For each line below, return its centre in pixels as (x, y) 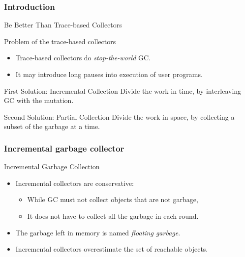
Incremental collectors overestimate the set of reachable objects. (112, 249)
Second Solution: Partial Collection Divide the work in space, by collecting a (119, 116)
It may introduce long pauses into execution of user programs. (109, 74)
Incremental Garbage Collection (52, 167)
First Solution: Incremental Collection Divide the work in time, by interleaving (123, 90)
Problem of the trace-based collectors (60, 41)
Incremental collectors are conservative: (75, 183)
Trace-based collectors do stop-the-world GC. (83, 58)
